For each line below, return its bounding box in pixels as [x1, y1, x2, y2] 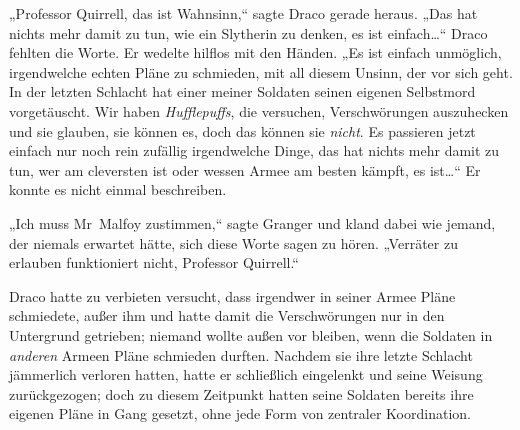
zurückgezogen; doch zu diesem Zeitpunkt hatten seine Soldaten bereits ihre [9, 383, 474, 404]
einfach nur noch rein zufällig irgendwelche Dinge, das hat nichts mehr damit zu [9, 140, 500, 161]
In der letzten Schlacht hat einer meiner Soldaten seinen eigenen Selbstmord [9, 81, 476, 102]
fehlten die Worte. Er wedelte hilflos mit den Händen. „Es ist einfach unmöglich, [9, 42, 502, 63]
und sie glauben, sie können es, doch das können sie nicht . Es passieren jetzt [9, 120, 476, 141]
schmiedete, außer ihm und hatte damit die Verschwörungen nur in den [9, 305, 445, 326]
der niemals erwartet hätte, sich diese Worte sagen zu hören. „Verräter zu [9, 232, 458, 253]
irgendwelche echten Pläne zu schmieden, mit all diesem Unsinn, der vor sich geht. [9, 61, 513, 82]
